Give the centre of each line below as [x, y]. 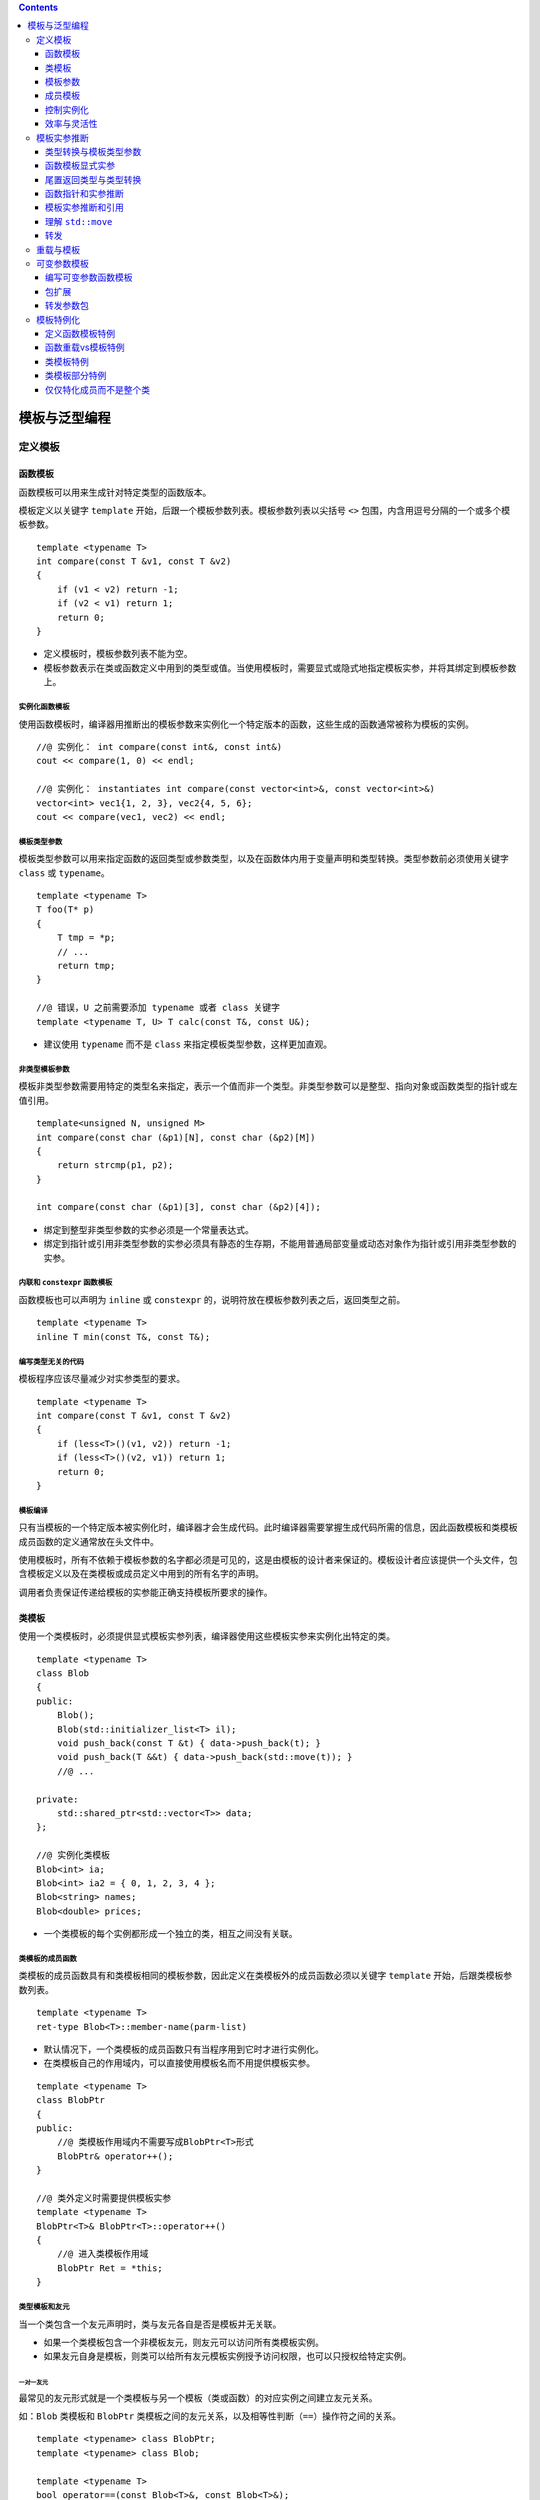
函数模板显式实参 [80, 166]
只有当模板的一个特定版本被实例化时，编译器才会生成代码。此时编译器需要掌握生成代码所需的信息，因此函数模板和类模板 [268, 1527]
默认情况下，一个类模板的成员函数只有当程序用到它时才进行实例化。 [183, 2049]
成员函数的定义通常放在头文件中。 [88, 1541]
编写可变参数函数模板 [89, 277]
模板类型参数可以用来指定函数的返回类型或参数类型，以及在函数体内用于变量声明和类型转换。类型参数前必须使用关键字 [263, 859]
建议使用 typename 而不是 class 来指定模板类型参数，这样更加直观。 [188, 1044]
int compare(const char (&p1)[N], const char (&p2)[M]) [176, 1137]
